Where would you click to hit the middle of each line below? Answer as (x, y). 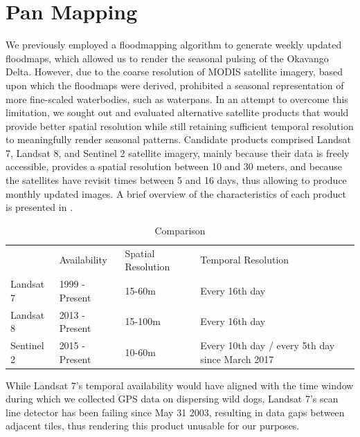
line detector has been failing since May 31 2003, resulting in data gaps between (175, 412)
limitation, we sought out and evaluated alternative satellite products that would (177, 112)
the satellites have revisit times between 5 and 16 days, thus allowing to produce (176, 180)
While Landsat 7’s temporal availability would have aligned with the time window (180, 385)
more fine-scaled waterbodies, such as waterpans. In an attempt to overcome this (177, 99)
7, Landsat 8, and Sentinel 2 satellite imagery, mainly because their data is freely (178, 152)
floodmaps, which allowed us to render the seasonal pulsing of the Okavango (167, 58)
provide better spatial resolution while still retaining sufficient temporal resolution (180, 125)
